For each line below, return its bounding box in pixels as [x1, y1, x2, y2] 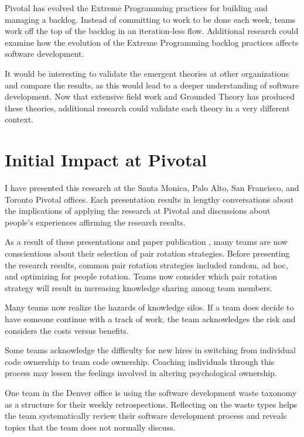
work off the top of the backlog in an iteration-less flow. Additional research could [5, 25, 299, 37]
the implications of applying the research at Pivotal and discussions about [5, 204, 271, 217]
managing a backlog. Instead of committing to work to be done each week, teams [5, 13, 296, 25]
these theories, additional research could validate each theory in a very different [5, 101, 290, 114]
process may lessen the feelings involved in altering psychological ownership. [5, 367, 277, 379]
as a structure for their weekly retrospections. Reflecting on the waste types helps [5, 398, 298, 410]
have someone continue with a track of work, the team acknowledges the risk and [5, 313, 296, 325]
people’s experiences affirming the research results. [5, 216, 186, 228]
